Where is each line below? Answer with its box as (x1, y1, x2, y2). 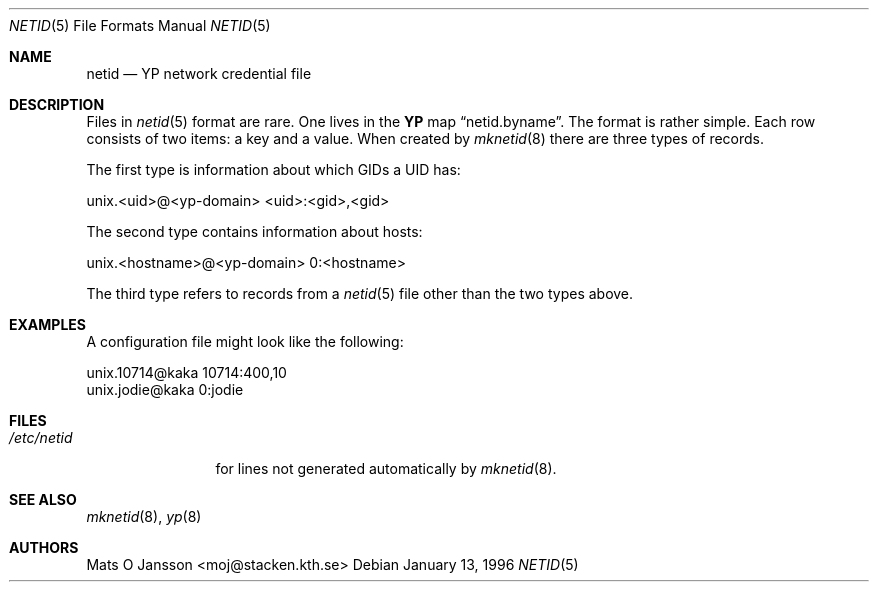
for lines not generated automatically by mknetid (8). (215, 460, 557, 477)
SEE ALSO (9, 491, 77, 508)
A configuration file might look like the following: (86, 333, 404, 350)
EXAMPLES (9, 316, 86, 333)
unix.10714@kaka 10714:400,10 (86, 364, 287, 381)
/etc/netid (9, 429, 73, 446)
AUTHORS (9, 539, 79, 556)
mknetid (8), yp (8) (86, 508, 202, 525)
